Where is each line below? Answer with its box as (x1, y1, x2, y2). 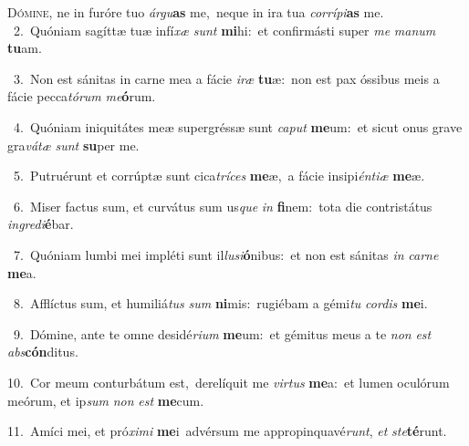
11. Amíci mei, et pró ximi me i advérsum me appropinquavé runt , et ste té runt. (7, 421, 447, 441)
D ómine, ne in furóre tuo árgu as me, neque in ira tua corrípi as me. (7, 3, 384, 21)
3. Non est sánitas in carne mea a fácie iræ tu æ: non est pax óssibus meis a (13, 68, 440, 88)
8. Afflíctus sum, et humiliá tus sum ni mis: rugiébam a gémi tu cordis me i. (13, 294, 428, 313)
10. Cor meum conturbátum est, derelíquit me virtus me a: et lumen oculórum (7, 372, 450, 391)
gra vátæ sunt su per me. (7, 135, 140, 154)
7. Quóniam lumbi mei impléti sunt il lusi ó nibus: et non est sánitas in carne (13, 244, 439, 264)
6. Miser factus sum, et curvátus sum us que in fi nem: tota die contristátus (13, 196, 433, 215)
